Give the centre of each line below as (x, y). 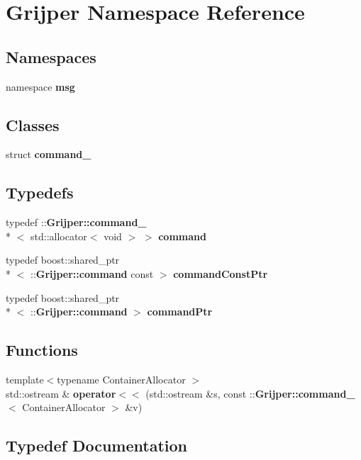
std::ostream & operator (61, 393)
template (25, 379)
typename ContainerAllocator (121, 379)
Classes (33, 124)
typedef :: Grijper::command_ (76, 222)
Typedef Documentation (96, 445)
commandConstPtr (221, 273)
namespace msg (40, 86)
